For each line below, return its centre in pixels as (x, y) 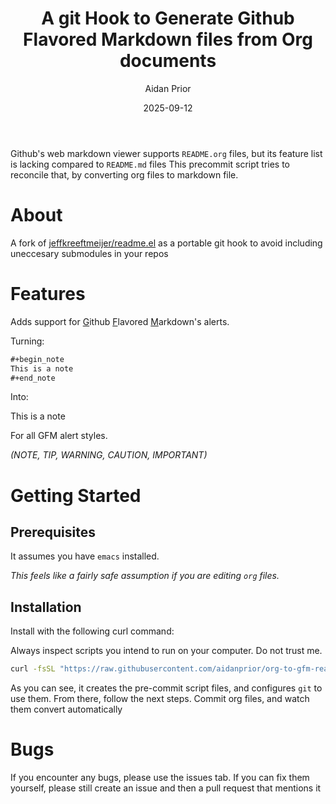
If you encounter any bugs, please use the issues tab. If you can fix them (160, 778)
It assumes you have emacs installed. (85, 556)
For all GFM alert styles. (59, 436)
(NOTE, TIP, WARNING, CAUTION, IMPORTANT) (109, 455)
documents (168, 61)
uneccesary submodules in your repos (89, 253)
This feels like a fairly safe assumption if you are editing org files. (145, 576)
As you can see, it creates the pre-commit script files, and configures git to (166, 688)
